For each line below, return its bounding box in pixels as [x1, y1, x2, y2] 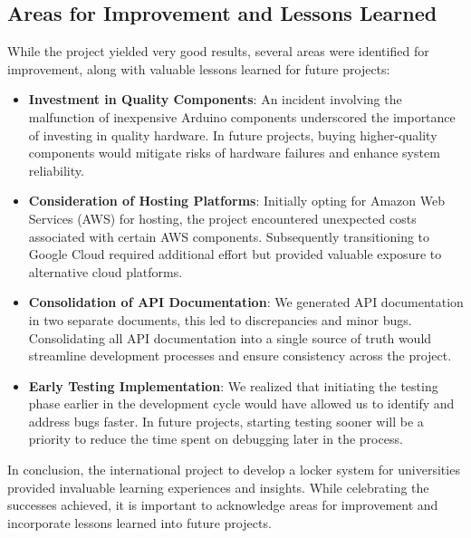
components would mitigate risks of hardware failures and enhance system [28, 143, 440, 162]
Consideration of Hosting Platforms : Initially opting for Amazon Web [28, 191, 445, 210]
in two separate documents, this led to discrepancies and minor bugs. [28, 310, 412, 329]
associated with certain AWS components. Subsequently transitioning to [28, 226, 430, 245]
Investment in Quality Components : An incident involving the [28, 90, 402, 109]
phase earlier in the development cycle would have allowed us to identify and [28, 394, 455, 413]
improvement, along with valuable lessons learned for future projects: [7, 59, 390, 78]
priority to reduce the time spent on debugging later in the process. [28, 429, 403, 448]
